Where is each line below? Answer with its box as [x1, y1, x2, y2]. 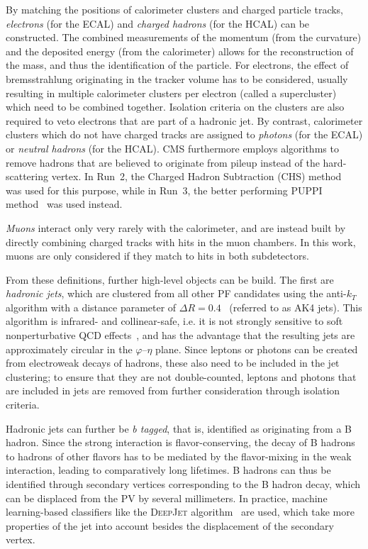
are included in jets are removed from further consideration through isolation [6, 383, 340, 398]
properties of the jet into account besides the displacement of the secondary [6, 518, 334, 533]
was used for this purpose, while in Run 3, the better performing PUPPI [6, 182, 323, 197]
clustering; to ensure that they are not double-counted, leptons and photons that [6, 369, 357, 384]
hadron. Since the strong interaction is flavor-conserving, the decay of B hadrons [6, 435, 355, 450]
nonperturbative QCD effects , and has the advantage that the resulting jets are [6, 328, 355, 343]
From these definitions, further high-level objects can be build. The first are [6, 272, 334, 287]
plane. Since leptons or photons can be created [155, 341, 358, 356]
